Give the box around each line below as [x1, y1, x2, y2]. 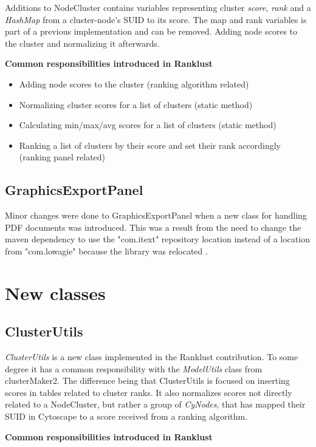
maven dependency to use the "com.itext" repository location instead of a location [5, 233, 310, 245]
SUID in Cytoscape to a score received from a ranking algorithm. [5, 410, 248, 423]
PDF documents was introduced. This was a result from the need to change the [5, 220, 301, 233]
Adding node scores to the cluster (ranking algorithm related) [19, 77, 249, 90]
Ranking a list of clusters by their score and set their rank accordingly [19, 138, 281, 151]
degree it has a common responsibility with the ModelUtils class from [5, 362, 263, 375]
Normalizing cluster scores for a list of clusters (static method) [19, 98, 253, 111]
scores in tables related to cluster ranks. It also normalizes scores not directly [5, 386, 292, 398]
